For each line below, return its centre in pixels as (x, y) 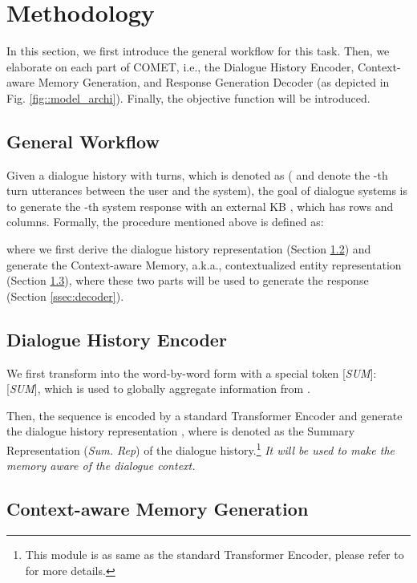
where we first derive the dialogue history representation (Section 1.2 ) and (189, 249)
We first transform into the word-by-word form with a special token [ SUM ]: (192, 372)
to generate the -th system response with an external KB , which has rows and (200, 206)
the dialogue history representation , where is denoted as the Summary (181, 431)
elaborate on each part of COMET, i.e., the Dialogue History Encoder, (180, 66)
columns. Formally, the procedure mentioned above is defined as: (165, 222)
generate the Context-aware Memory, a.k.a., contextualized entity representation (204, 264)
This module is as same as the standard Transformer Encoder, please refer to (215, 555)
